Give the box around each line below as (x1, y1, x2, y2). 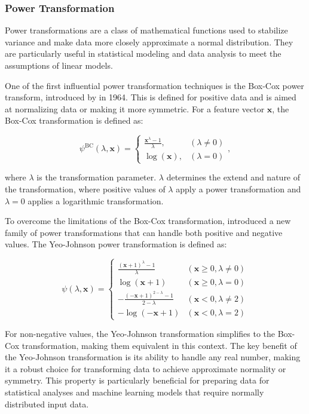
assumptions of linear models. (5, 59, 113, 71)
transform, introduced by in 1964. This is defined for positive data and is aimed (5, 91, 296, 103)
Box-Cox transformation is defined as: (5, 114, 143, 127)
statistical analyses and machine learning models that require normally (5, 385, 264, 398)
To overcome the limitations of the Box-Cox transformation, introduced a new (5, 214, 291, 227)
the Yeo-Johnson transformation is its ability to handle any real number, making (5, 351, 301, 363)
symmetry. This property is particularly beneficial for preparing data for (5, 374, 270, 387)
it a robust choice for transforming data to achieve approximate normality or (5, 362, 286, 375)
